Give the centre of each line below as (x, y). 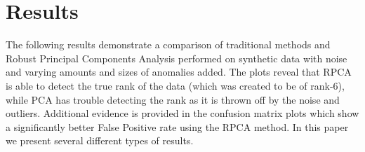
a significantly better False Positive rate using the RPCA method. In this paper (177, 126)
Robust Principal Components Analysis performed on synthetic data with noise (177, 58)
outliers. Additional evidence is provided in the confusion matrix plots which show (182, 113)
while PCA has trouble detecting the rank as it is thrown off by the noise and (173, 99)
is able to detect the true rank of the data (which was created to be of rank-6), (175, 85)
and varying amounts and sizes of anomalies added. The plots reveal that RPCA (179, 72)
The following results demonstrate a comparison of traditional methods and (168, 44)
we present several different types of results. (100, 140)
